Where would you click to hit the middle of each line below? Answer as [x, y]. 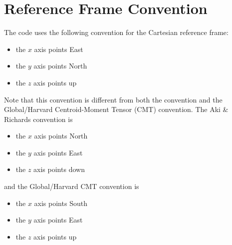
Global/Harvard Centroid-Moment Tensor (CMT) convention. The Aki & [116, 109]
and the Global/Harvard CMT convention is [72, 186]
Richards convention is [38, 119]
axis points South [61, 203]
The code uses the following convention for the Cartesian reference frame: [116, 32]
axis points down [59, 169]
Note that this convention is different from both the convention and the [113, 99]
